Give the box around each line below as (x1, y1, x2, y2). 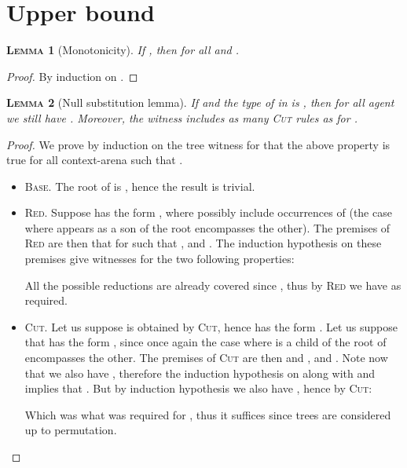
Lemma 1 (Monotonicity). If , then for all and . (6, 42, 240, 58)
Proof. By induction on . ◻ (6, 68, 138, 84)
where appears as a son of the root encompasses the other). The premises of (24, 219, 390, 236)
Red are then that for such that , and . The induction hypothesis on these (24, 235, 382, 251)
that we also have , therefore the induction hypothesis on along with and (24, 364, 376, 381)
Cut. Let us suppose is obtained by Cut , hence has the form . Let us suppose (24, 318, 398, 335)
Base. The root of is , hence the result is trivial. (24, 177, 255, 194)
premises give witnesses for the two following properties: (24, 250, 295, 267)
